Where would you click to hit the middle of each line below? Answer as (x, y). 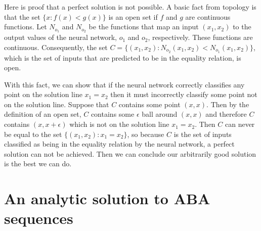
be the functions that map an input (144, 27)
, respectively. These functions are (200, 37)
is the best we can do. (38, 164)
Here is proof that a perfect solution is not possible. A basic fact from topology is (130, 7)
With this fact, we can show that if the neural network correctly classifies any (124, 84)
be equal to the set (33, 134)
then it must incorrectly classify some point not (184, 94)
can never (240, 124)
